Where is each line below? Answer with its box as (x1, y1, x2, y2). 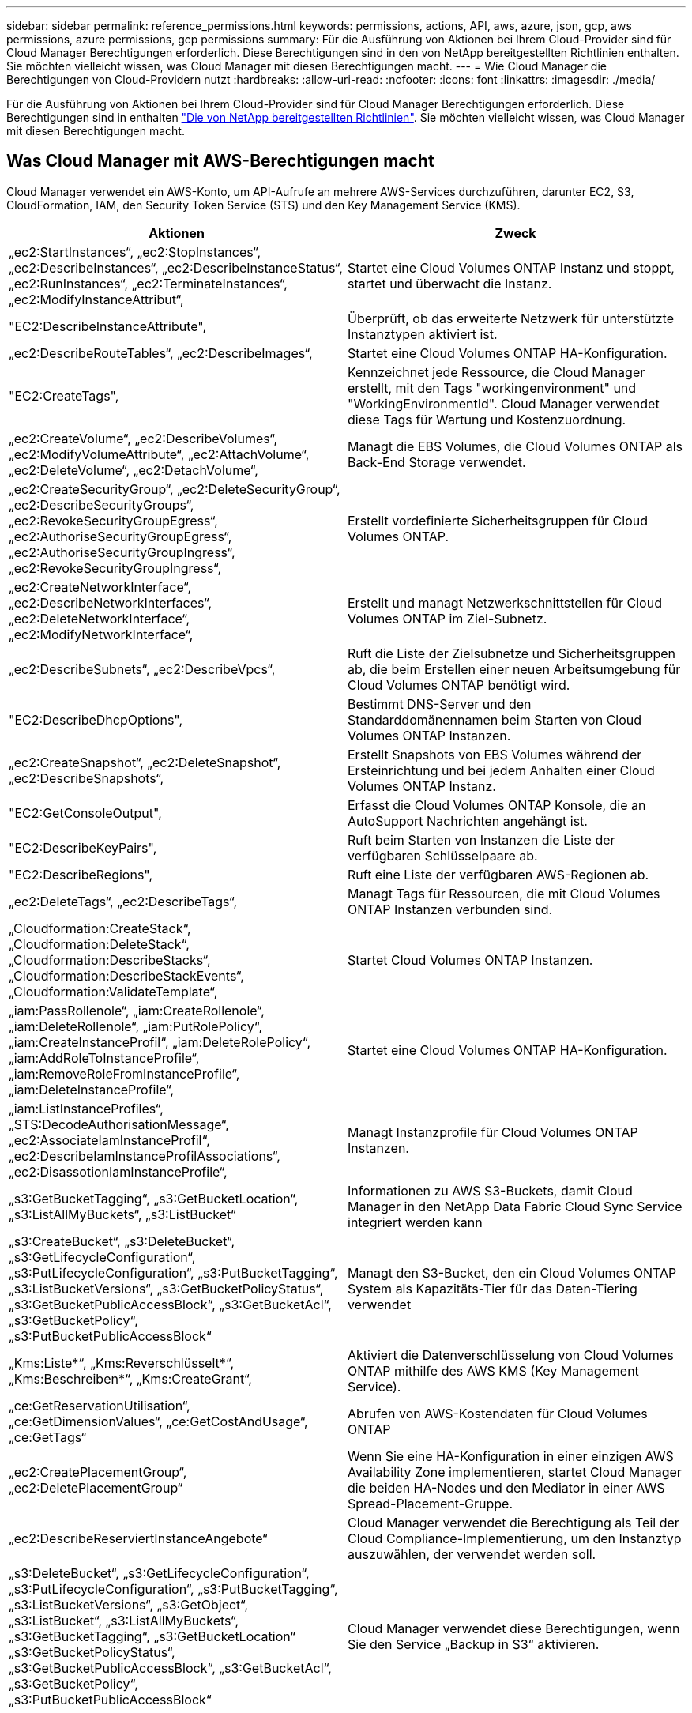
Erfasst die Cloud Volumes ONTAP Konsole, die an (348, 796, 646, 813)
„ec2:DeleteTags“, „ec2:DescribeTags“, (9, 893, 238, 909)
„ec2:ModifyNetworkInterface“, (9, 626, 194, 642)
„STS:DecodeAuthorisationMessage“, (9, 1116, 229, 1132)
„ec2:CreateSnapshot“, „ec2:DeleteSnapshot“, (9, 754, 281, 770)
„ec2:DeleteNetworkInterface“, (9, 610, 190, 627)
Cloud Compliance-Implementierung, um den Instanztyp (348, 1530, 682, 1546)
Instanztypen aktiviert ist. (348, 326, 498, 342)
